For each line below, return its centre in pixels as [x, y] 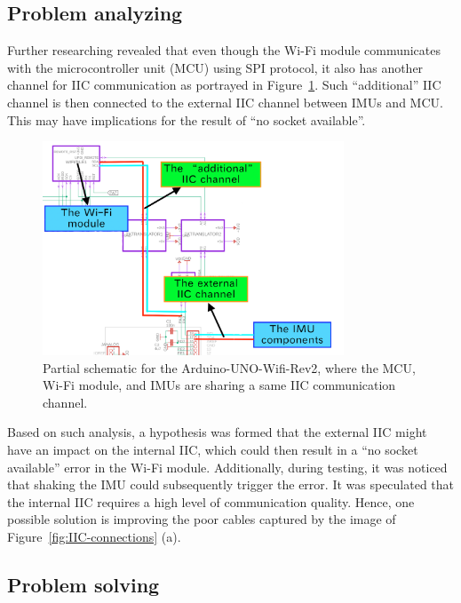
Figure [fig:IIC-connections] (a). [94, 536]
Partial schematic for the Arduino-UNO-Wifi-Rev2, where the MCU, [229, 367]
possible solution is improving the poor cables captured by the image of [202, 519]
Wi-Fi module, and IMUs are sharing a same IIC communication [219, 385]
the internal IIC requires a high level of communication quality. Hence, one [211, 501]
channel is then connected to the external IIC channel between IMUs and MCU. [225, 102]
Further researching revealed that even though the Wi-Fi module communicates [224, 50]
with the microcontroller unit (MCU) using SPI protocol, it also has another [215, 67]
